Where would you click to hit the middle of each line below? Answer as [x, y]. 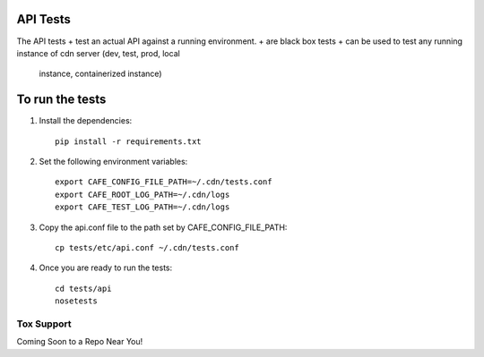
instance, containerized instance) [100, 74]
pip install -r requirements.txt [128, 141]
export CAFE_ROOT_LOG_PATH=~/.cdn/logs [143, 194]
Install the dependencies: [86, 121]
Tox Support [44, 324]
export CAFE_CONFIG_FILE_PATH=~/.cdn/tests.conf [164, 182]
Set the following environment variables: [113, 161]
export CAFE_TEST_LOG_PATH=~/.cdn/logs [143, 207]
